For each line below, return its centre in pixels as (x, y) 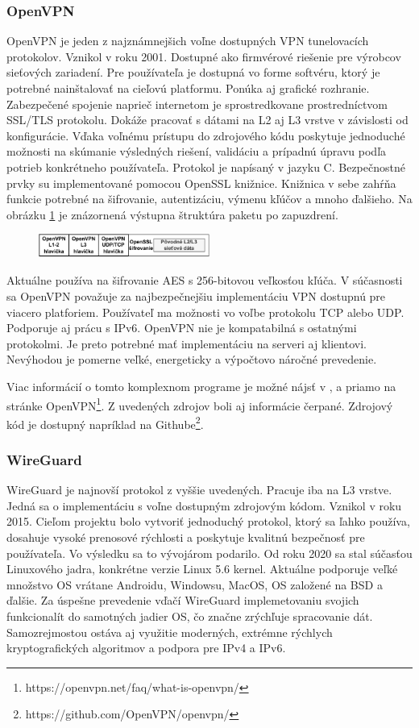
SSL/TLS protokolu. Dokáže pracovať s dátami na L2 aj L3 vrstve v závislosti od (207, 120)
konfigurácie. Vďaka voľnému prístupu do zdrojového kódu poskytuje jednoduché (206, 135)
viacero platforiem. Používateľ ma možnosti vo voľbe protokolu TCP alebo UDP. (205, 312)
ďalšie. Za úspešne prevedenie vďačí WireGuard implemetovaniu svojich (183, 600)
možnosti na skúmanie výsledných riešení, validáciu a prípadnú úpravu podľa (197, 151)
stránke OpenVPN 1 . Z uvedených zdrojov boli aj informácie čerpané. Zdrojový (200, 404)
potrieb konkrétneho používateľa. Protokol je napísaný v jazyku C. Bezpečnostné (206, 166)
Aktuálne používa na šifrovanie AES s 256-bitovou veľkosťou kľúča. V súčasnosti (205, 280)
